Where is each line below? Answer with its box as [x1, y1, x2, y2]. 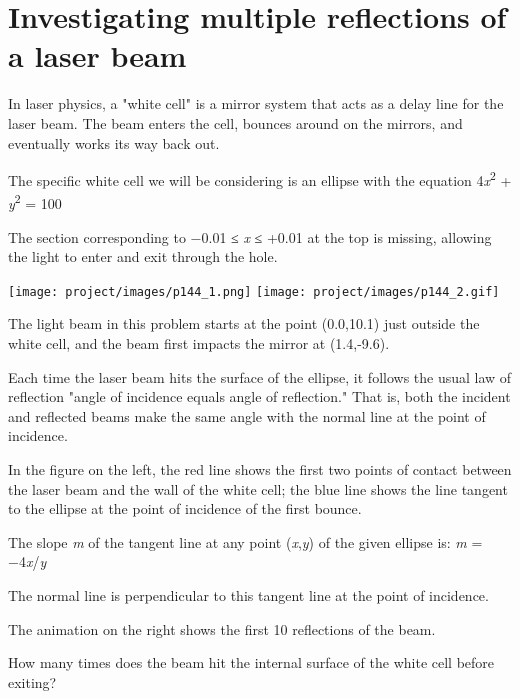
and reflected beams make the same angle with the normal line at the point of [8, 405, 486, 426]
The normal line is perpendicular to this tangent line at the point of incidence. [8, 584, 489, 605]
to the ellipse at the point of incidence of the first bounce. [8, 498, 362, 519]
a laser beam [8, 35, 187, 76]
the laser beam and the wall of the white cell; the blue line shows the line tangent [8, 478, 508, 499]
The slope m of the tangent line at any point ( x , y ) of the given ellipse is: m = [8, 531, 483, 552]
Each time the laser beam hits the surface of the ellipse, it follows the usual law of [8, 366, 512, 387]
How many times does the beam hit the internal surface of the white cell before [8, 652, 495, 673]
